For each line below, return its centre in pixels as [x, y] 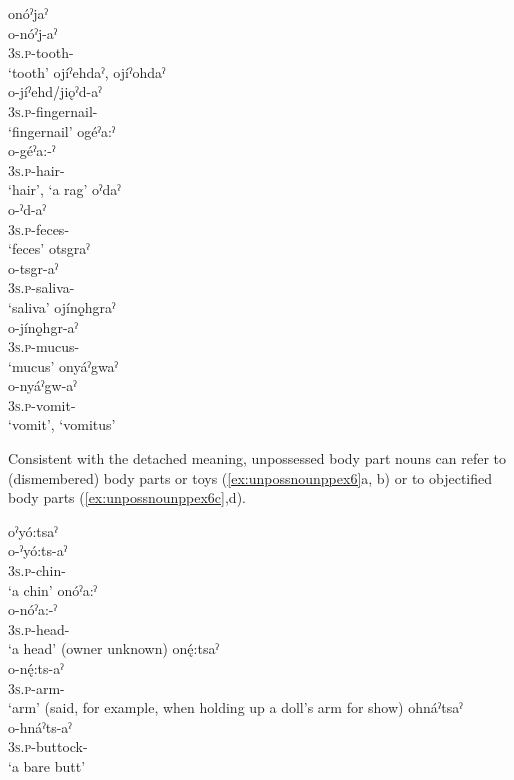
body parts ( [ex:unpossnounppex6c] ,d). [127, 497]
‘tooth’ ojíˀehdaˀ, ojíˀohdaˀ [87, 71]
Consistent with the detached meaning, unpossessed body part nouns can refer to [257, 458]
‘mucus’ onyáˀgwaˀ [63, 365]
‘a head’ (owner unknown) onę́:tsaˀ [113, 648]
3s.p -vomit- [42, 404]
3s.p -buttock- [48, 746]
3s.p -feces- [39, 228]
